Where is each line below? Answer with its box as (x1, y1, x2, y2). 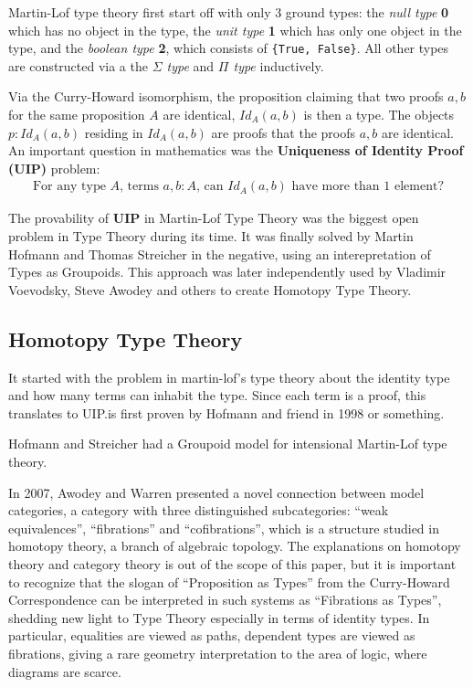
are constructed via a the (8, 56, 148, 75)
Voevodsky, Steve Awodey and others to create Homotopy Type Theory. (8, 280, 412, 299)
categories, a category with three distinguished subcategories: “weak (8, 501, 389, 520)
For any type (32, 180, 106, 194)
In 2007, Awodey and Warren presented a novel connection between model (8, 482, 425, 502)
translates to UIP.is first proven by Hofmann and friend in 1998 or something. (8, 403, 445, 422)
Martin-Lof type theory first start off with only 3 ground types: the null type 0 (8, 3, 449, 21)
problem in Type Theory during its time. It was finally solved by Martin (8, 227, 414, 246)
